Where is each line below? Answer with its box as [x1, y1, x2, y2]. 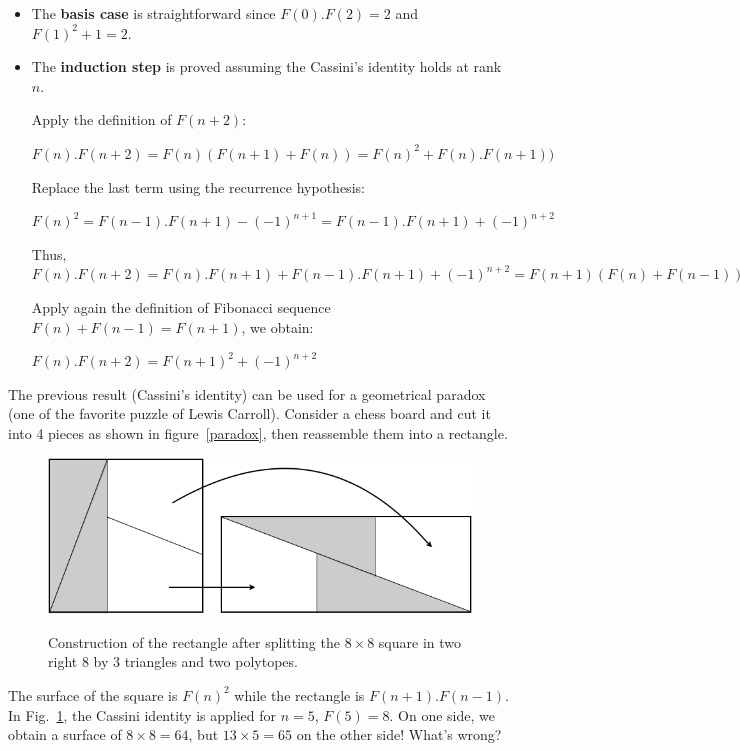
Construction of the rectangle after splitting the [48, 631, 340, 652]
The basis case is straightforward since [31, 3, 276, 23]
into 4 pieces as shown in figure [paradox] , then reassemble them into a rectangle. [8, 422, 508, 443]
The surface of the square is [8, 684, 178, 705]
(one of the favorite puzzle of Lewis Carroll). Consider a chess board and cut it [8, 403, 491, 424]
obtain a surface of [8, 724, 122, 745]
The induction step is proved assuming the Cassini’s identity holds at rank [31, 56, 502, 77]
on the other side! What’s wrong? [296, 724, 502, 745]
